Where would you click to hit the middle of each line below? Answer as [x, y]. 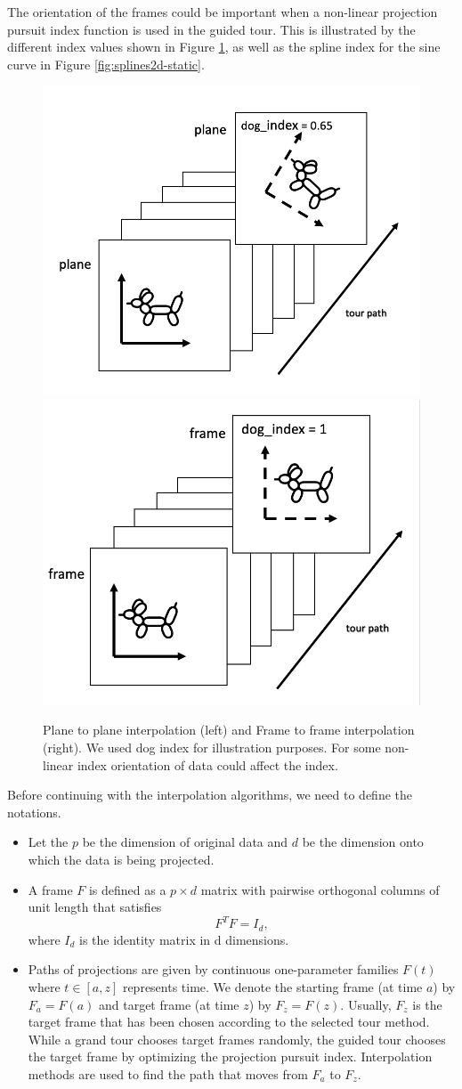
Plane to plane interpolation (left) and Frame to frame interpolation [229, 730]
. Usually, [366, 1004]
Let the [48, 842]
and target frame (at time [169, 1004]
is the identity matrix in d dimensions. [184, 939]
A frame [50, 889]
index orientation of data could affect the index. [207, 764]
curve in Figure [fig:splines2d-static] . [106, 64]
